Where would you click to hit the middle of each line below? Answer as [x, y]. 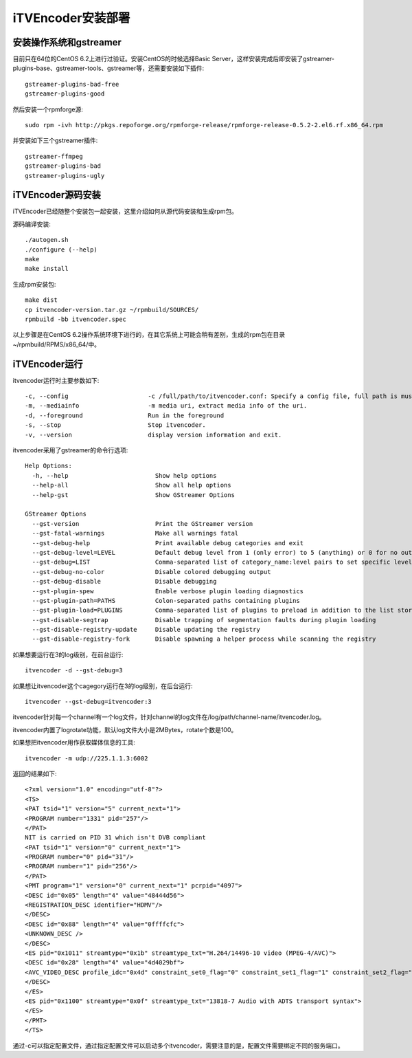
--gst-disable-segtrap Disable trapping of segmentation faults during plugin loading [204, 620]
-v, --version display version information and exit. [153, 434]
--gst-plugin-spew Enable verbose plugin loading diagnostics [168, 591]
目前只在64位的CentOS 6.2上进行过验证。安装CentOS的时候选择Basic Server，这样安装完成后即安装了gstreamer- [174, 59]
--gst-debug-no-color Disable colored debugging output [151, 572]
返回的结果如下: [35, 773]
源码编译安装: [32, 224]
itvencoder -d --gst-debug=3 [74, 671]
